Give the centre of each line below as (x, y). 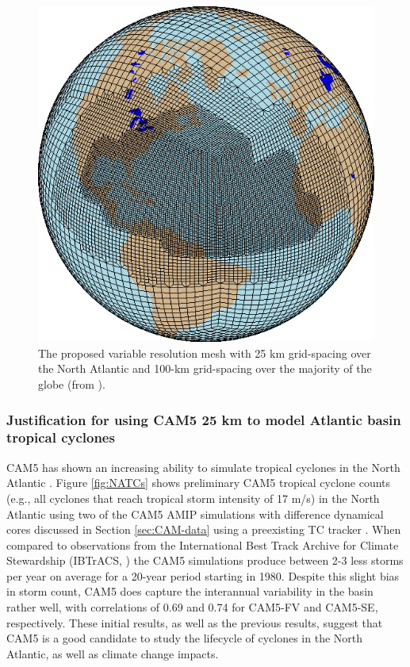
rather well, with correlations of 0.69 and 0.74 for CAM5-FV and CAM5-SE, (192, 607)
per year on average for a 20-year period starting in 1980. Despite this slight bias (203, 575)
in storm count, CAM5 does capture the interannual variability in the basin (190, 591)
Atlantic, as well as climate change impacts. (113, 653)
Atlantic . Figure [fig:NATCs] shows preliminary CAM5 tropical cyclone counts (199, 483)
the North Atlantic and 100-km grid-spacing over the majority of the (205, 368)
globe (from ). (72, 384)
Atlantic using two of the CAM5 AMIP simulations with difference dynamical (195, 514)
